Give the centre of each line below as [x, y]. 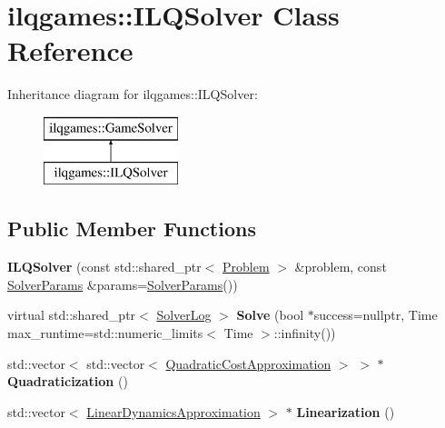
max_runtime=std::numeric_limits [105, 333]
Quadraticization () [68, 381]
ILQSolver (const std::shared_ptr [104, 267]
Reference [70, 50]
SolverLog [184, 315]
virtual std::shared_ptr [72, 315]
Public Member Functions [132, 229]
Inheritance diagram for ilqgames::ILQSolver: [133, 94]
